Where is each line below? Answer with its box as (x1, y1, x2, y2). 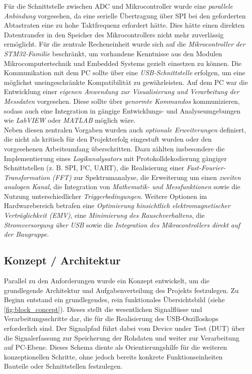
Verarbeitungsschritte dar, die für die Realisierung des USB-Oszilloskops (4, 313, 219, 324)
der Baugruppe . (4, 229, 49, 239)
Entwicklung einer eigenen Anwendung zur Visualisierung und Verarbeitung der (4, 86, 239, 97)
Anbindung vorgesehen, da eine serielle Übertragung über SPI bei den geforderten (4, 10, 246, 20)
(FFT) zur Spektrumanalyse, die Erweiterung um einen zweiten (52, 172, 241, 182)
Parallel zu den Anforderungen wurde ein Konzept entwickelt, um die (4, 276, 209, 286)
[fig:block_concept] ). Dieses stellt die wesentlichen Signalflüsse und (4, 304, 202, 314)
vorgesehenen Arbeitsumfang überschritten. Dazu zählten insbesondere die (4, 143, 225, 153)
